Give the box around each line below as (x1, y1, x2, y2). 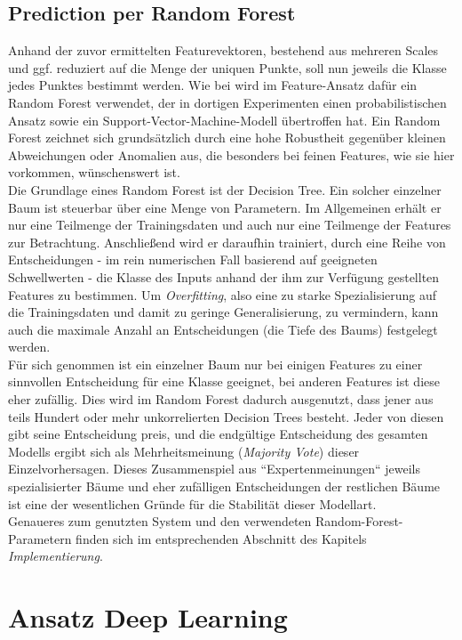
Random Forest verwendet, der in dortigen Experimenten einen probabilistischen (8, 93, 447, 111)
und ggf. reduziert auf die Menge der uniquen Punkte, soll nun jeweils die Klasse (8, 58, 447, 77)
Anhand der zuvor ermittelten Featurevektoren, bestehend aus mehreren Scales (8, 41, 439, 60)
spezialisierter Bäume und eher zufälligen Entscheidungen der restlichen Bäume (8, 477, 441, 496)
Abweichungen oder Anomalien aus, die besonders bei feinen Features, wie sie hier (8, 145, 455, 164)
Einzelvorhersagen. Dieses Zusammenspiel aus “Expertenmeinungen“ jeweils (8, 459, 420, 478)
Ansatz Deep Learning (8, 599, 288, 636)
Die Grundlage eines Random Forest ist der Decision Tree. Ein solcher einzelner (8, 180, 442, 198)
